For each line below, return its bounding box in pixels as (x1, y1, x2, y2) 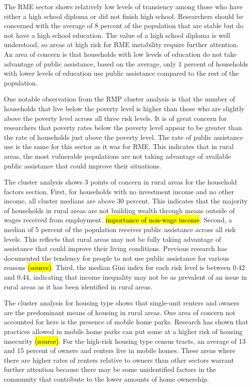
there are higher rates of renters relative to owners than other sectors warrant (4, 354, 234, 365)
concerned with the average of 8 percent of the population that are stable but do (4, 20, 244, 31)
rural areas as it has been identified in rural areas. (4, 281, 153, 291)
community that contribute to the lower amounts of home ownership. (4, 373, 209, 384)
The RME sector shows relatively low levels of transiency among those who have (4, 1, 243, 11)
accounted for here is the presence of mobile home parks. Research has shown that (4, 317, 249, 327)
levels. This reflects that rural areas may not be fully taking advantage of (4, 234, 221, 244)
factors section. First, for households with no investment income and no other (4, 186, 234, 196)
